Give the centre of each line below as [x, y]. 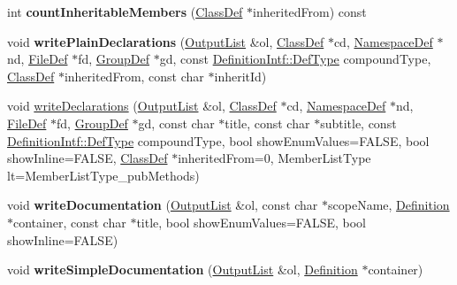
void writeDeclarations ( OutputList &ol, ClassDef [142, 106]
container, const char [70, 222]
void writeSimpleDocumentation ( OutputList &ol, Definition [183, 270]
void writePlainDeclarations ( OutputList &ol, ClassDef [166, 41]
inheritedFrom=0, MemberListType [274, 158]
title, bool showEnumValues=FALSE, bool [251, 222]
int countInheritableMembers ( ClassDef [125, 12]
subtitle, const [358, 123]
